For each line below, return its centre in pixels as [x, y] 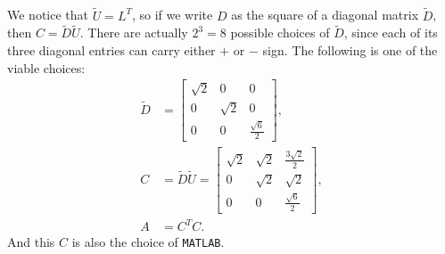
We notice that [48, 15]
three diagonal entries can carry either [111, 50]
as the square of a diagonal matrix [325, 15]
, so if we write [172, 15]
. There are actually [134, 33]
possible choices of [280, 33]
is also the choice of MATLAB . [148, 242]
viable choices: [46, 67]
